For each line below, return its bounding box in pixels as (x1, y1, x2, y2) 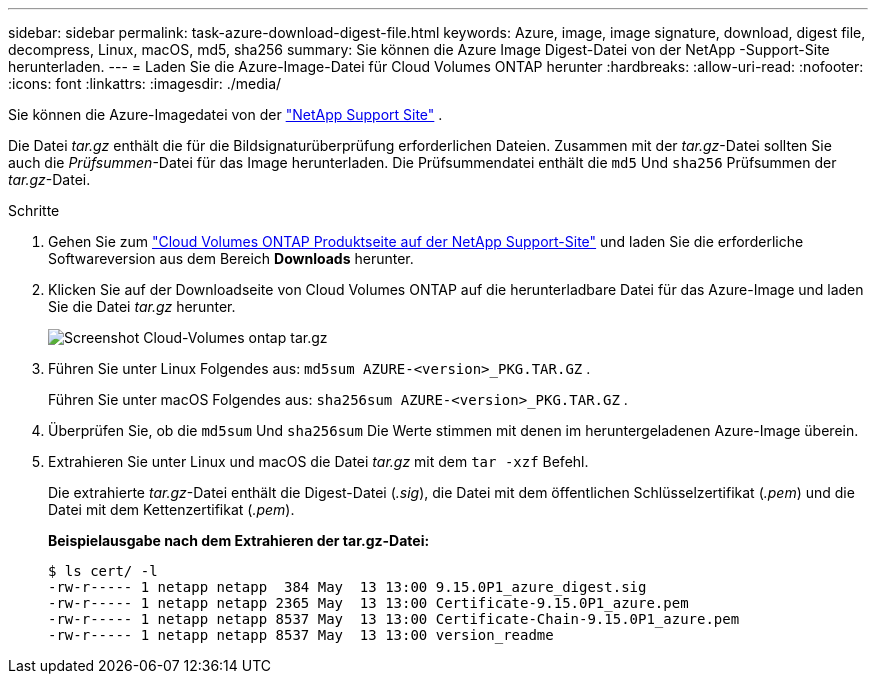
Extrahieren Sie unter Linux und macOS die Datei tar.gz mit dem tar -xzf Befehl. (48, 453, 589, 470)
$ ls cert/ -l (48, 563, 158, 579)
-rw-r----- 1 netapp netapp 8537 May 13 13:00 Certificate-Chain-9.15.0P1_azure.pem (48, 611, 740, 627)
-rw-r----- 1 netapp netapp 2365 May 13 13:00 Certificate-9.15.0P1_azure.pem (48, 595, 689, 611)
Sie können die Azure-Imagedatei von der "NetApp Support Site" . (8, 106, 443, 123)
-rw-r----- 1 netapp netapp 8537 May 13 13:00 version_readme (48, 627, 554, 643)
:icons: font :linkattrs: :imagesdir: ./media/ (8, 75, 282, 92)
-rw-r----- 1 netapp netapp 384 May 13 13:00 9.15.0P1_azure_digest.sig (48, 579, 647, 595)
